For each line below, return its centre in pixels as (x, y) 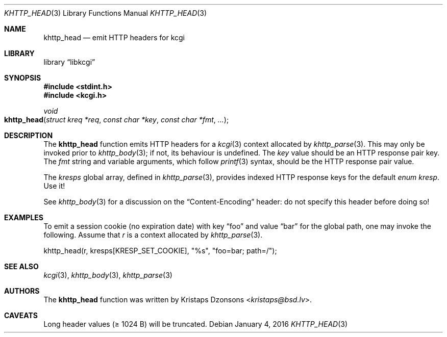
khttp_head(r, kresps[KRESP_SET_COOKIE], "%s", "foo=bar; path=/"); (160, 251)
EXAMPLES (24, 217)
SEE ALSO (21, 266)
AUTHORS (22, 291)
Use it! (54, 186)
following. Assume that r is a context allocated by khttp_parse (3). (153, 235)
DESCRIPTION (29, 135)
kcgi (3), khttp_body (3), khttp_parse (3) (108, 275)
